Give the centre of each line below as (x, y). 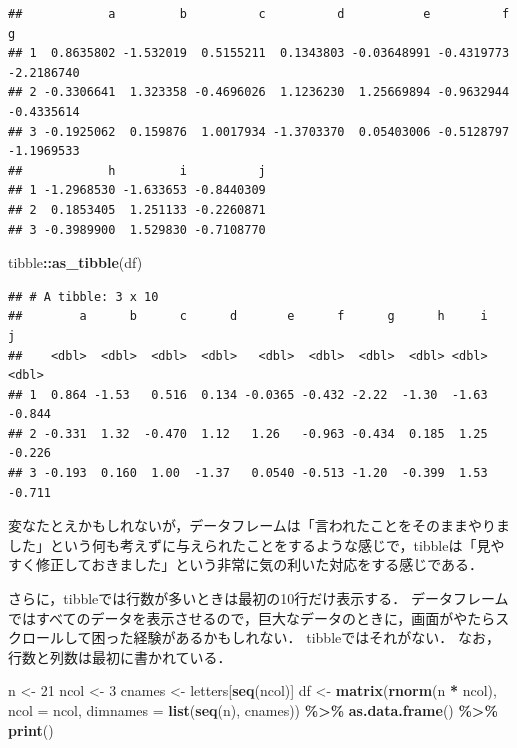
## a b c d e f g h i (248, 316)
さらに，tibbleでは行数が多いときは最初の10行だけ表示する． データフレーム (258, 598)
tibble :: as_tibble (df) (75, 262)
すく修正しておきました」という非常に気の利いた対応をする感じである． (246, 564)
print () (31, 729)
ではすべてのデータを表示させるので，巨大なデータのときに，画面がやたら (252, 617)
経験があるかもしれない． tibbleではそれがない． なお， (316, 637)
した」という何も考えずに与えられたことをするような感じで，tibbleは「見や (256, 544)
